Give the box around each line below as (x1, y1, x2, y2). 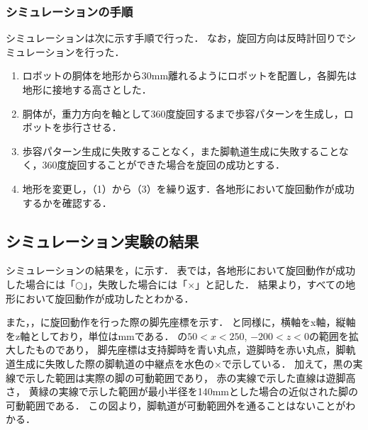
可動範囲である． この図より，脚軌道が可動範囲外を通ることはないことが (6, 397, 346, 412)
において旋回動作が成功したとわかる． (15, 290, 194, 305)
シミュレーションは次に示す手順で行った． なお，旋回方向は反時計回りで (6, 30, 347, 45)
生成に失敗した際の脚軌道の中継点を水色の (15, 356, 214, 370)
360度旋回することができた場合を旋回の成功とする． (42, 157, 285, 172)
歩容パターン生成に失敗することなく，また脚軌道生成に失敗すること (22, 143, 339, 158)
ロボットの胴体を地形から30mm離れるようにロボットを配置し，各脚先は (22, 68, 357, 83)
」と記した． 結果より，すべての (195, 276, 345, 291)
